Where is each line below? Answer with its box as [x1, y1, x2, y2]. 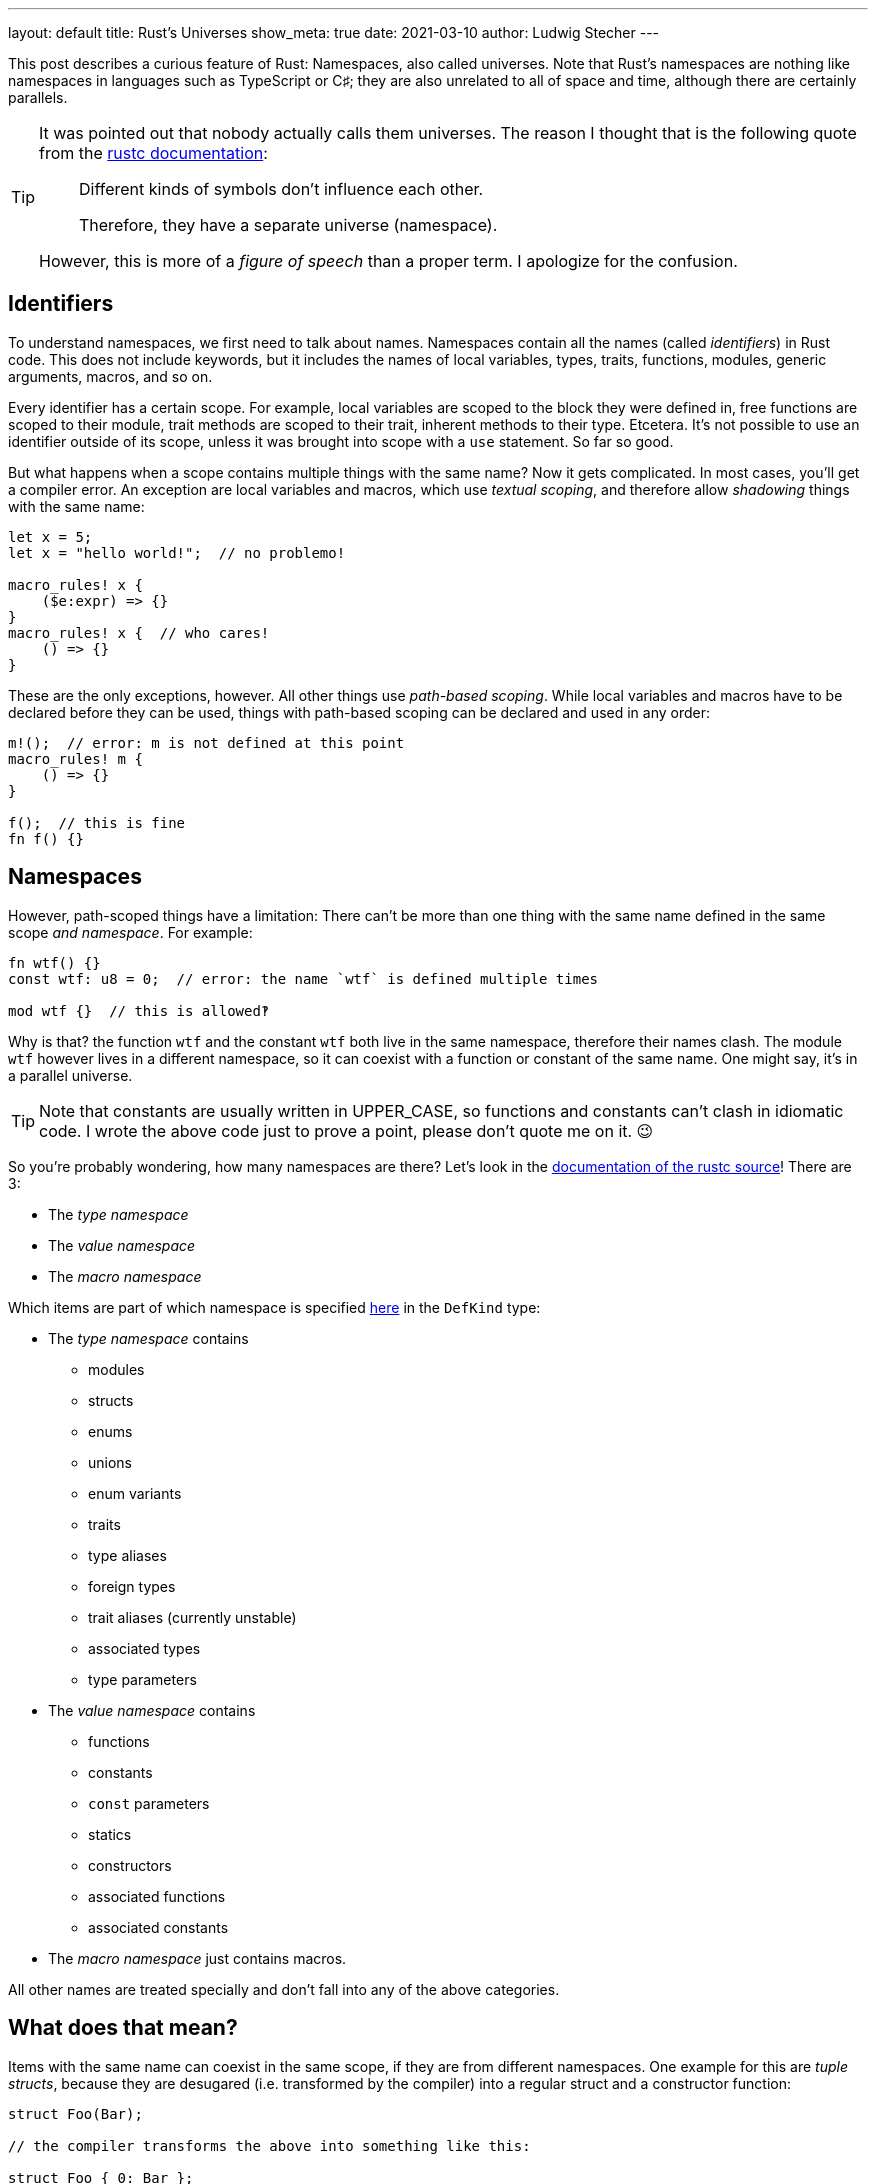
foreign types [88, 1577, 176, 1595]
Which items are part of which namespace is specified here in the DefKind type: [8, 1298, 541, 1316]
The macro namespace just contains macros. [48, 1949, 347, 1967]
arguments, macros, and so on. [8, 367, 213, 385]
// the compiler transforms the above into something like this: [8, 2137, 531, 2154]
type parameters [88, 1670, 197, 1688]
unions [88, 1453, 132, 1471]
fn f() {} [8, 830, 84, 847]
